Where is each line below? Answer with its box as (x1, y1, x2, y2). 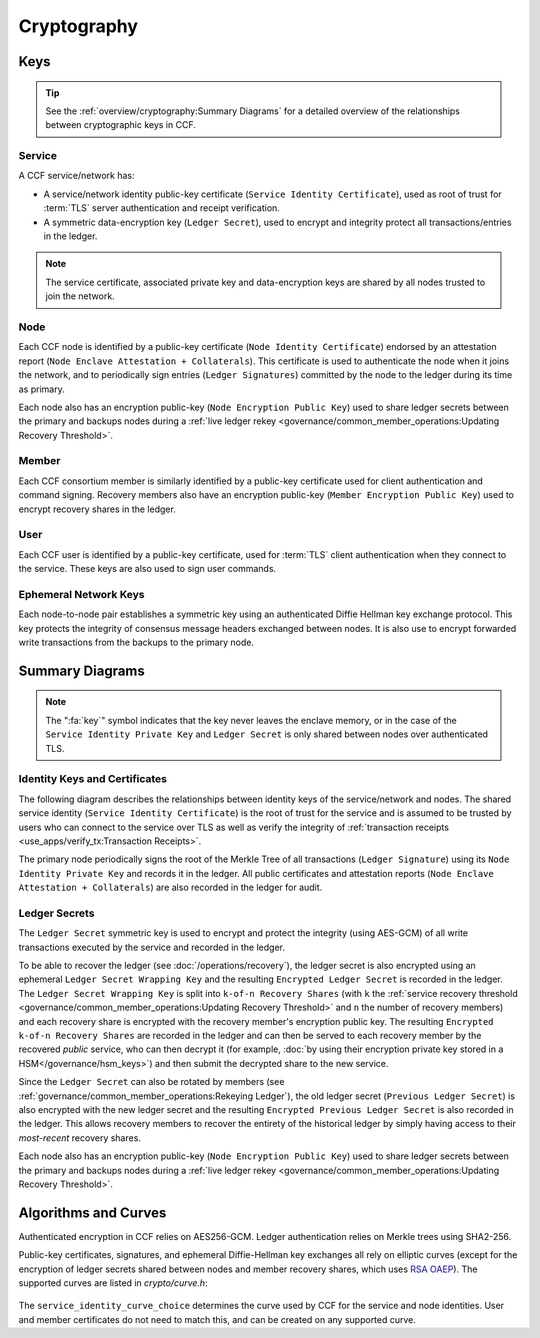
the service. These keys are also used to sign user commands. (18, 563, 277, 575)
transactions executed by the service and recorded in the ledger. (18, 941, 285, 953)
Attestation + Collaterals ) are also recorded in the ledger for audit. (18, 881, 323, 894)
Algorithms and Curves (18, 1204, 167, 1221)
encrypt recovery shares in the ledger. (18, 503, 177, 515)
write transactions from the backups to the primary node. (18, 636, 255, 649)
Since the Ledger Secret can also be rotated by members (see (18, 1076, 285, 1088)
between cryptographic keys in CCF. (45, 119, 197, 131)
